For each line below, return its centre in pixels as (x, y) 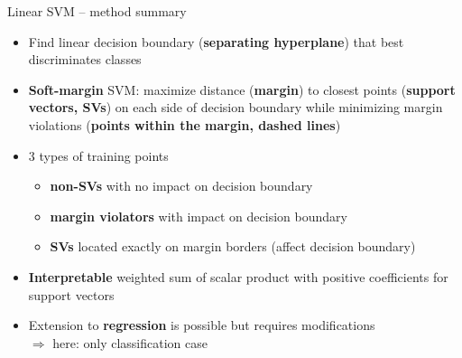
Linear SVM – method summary (97, 11)
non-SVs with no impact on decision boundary (181, 186)
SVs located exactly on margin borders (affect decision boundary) (233, 246)
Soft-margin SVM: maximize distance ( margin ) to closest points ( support (242, 89)
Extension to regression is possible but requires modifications (202, 325)
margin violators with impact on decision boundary (199, 216)
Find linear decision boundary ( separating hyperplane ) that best (216, 41)
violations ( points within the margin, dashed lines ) (185, 124)
